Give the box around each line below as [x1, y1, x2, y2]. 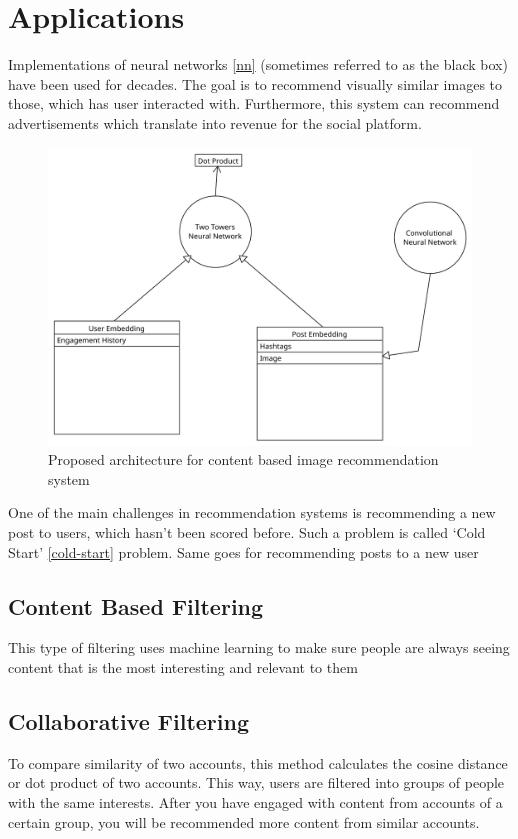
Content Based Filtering [8, 590, 264, 621]
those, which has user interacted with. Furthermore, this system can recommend [8, 93, 500, 114]
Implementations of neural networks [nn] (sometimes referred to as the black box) [8, 54, 508, 75]
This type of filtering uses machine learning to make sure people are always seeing [8, 637, 510, 658]
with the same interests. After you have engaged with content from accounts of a [8, 791, 503, 812]
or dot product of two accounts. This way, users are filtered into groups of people [8, 772, 505, 793]
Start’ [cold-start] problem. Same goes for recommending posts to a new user [8, 541, 479, 562]
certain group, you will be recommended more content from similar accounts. [8, 811, 480, 832]
